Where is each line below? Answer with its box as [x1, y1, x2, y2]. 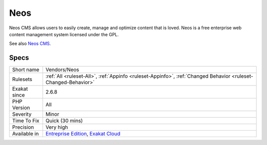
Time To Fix [12, 117, 40, 124]
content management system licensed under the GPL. [9, 31, 119, 37]
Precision [12, 124, 34, 131]
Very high [45, 124, 68, 131]
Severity [12, 111, 32, 118]
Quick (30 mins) [45, 117, 83, 124]
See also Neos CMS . [9, 41, 51, 47]
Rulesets [12, 76, 32, 83]
